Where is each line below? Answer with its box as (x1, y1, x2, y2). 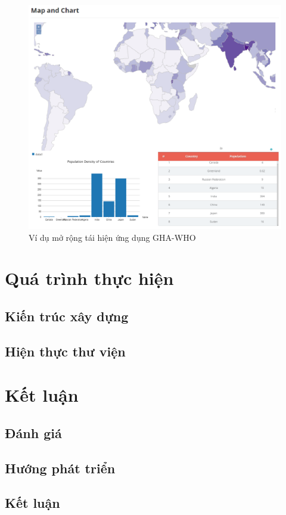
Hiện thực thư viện (5, 342, 126, 360)
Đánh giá (5, 423, 62, 442)
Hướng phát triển (5, 458, 116, 477)
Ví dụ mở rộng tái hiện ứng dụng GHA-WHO (29, 231, 196, 243)
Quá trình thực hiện (5, 266, 174, 290)
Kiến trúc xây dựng (5, 306, 129, 325)
